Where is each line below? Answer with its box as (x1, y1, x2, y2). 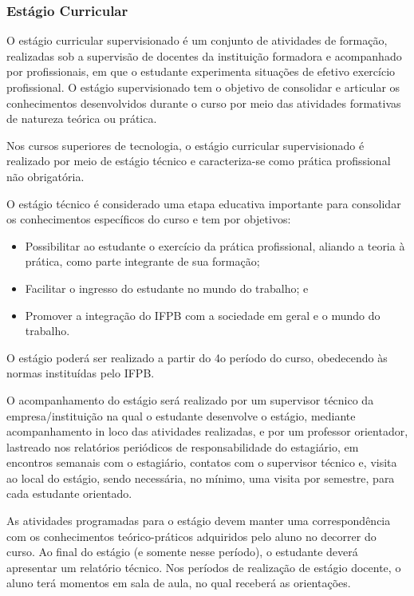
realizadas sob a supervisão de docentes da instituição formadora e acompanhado (6, 47, 402, 64)
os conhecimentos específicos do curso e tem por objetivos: (6, 211, 291, 227)
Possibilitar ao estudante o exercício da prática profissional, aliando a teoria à (25, 237, 405, 254)
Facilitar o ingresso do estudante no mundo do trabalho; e (25, 279, 309, 296)
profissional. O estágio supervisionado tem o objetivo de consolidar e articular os (6, 79, 400, 95)
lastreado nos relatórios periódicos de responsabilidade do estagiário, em (6, 438, 359, 455)
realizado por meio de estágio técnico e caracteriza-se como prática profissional (6, 152, 391, 169)
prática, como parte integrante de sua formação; (25, 253, 260, 270)
